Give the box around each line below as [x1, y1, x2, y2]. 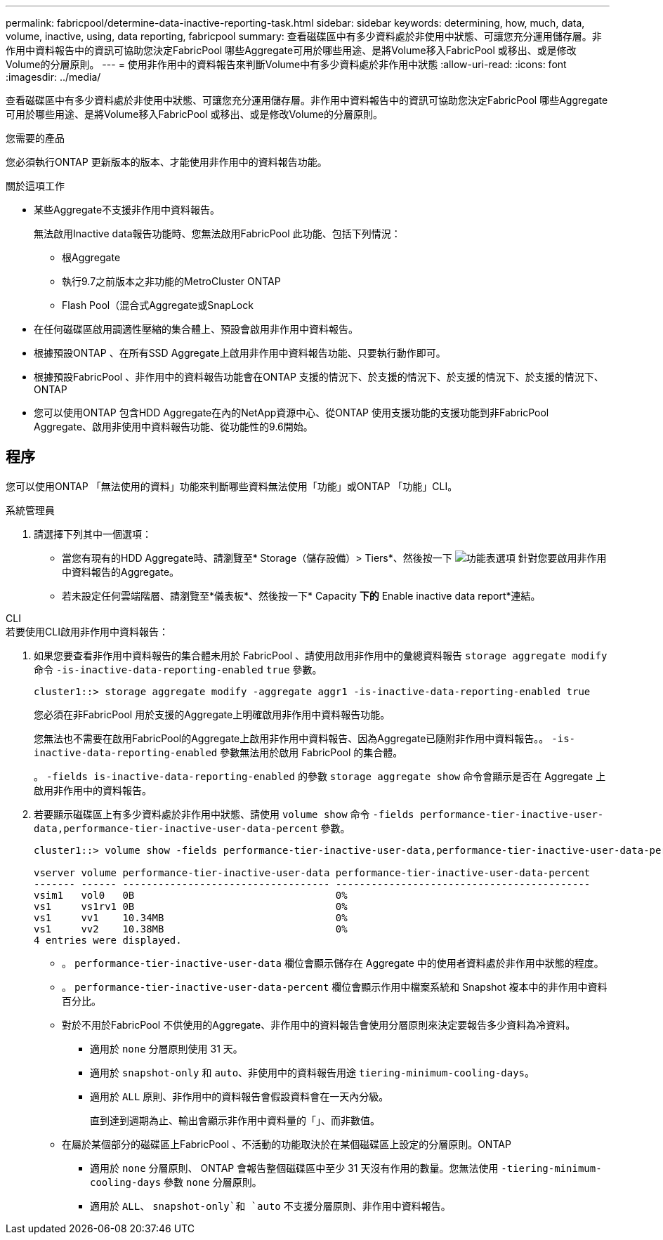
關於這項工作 [6, 180, 65, 192]
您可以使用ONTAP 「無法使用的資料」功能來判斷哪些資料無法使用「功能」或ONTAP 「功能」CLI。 [6, 480, 458, 492]
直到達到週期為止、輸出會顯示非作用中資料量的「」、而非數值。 [90, 1114, 380, 1126]
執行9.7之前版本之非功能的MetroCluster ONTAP [62, 275, 281, 287]
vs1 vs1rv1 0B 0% [34, 900, 348, 912]
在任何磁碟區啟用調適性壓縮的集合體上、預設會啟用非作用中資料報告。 [34, 323, 358, 335]
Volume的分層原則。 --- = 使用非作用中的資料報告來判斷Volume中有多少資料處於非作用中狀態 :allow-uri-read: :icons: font [6, 58, 567, 70]
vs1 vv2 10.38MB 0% [34, 923, 348, 935]
